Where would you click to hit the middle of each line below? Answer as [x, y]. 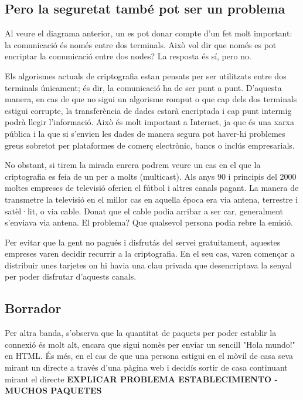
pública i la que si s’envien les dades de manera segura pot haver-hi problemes [145, 133]
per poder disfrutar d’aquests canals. [71, 276]
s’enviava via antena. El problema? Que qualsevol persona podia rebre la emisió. [149, 222]
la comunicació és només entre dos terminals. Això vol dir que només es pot [141, 44]
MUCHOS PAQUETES [53, 390]
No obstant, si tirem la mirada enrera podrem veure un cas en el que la [133, 165]
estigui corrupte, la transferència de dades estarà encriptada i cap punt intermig [148, 110]
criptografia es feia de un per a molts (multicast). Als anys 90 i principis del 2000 [151, 176]
